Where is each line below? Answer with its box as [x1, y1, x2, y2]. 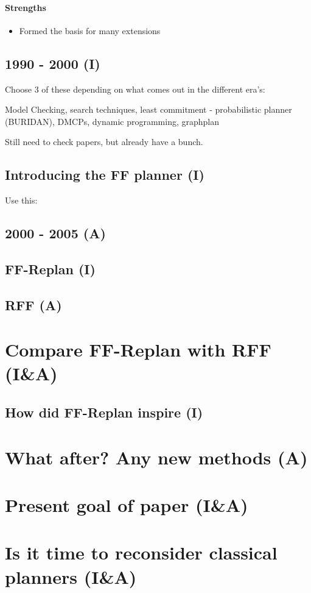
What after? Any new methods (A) [5, 444, 308, 469]
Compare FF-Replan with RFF [5, 337, 271, 362]
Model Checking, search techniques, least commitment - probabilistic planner [5, 103, 292, 116]
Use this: [5, 194, 38, 207]
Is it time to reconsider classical [5, 540, 278, 565]
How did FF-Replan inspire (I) [5, 403, 203, 422]
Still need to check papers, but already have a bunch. [5, 135, 203, 148]
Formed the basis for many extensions [19, 24, 161, 37]
